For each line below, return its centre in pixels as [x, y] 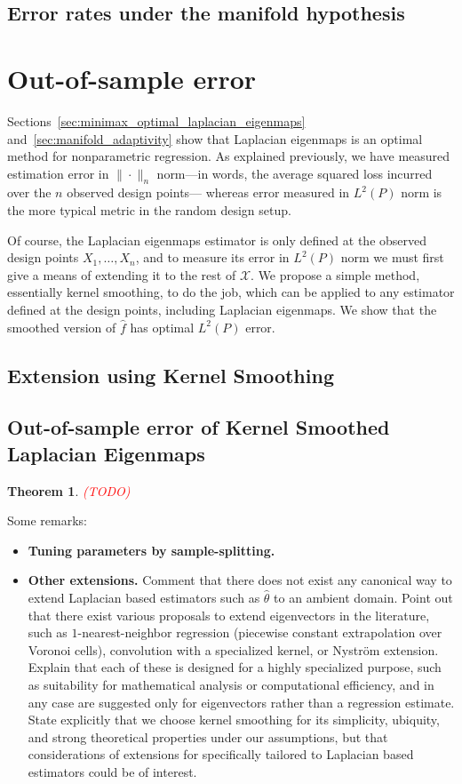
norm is [422, 192]
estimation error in [58, 173]
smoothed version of [62, 327]
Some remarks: [47, 520]
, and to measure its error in [212, 257]
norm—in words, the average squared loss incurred [295, 173]
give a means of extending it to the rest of [122, 274]
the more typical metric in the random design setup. [149, 210]
